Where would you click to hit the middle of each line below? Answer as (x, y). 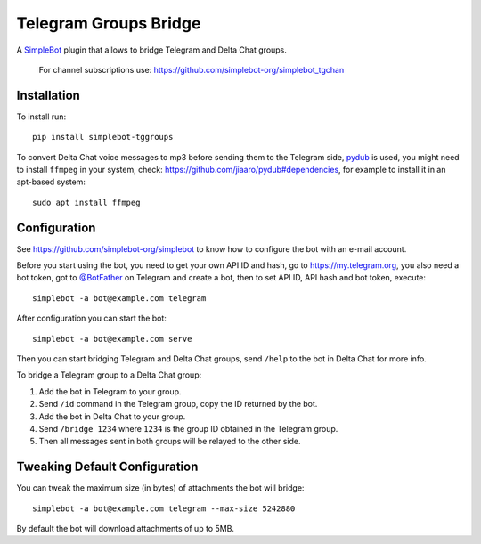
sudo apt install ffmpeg (86, 202)
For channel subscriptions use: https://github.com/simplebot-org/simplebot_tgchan (192, 69)
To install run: (41, 117)
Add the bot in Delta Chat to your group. (112, 416)
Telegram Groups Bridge (109, 23)
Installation (48, 95)
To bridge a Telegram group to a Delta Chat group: (109, 375)
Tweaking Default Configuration (107, 467)
